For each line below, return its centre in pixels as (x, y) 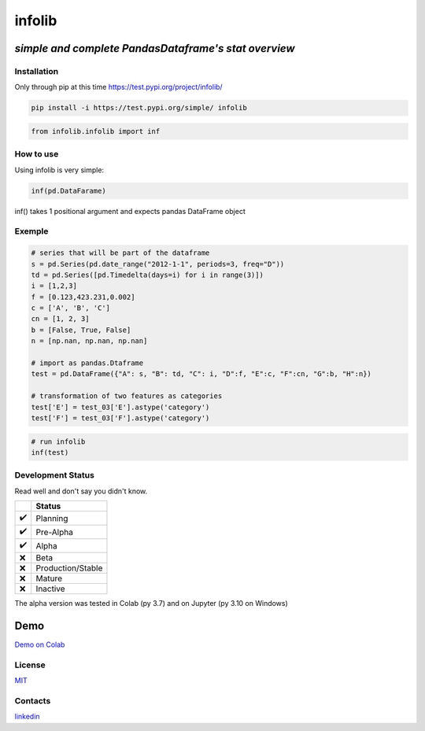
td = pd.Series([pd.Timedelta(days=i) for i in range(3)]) (147, 275)
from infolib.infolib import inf (96, 131)
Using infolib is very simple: (59, 170)
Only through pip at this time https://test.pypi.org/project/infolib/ (119, 87)
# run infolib (58, 441)
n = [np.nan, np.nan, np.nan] (89, 341)
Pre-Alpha (55, 532)
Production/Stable (69, 568)
